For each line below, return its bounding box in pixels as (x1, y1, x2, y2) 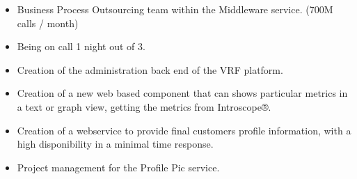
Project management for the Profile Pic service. (17, 159, 220, 174)
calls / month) (17, 15, 79, 30)
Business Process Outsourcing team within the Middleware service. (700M (17, 2, 333, 16)
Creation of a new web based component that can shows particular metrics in (17, 86, 348, 100)
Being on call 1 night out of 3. (17, 39, 145, 54)
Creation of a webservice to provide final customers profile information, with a (17, 123, 351, 137)
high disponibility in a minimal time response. (17, 137, 214, 151)
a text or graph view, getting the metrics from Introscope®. (17, 99, 271, 114)
